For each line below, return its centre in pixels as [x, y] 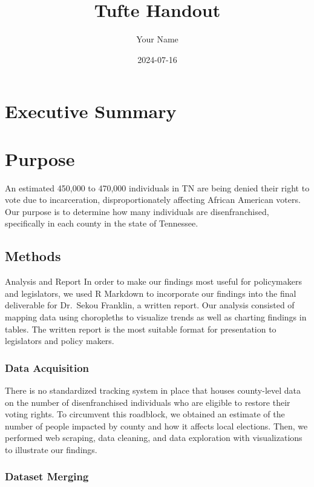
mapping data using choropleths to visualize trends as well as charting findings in [156, 316]
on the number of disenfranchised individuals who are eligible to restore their [148, 402]
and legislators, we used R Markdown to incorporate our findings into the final [151, 293]
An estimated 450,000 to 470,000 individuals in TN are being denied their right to [157, 187]
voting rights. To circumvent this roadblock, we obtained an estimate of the [145, 414]
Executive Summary [91, 111]
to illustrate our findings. [51, 449]
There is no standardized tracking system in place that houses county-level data [153, 390]
